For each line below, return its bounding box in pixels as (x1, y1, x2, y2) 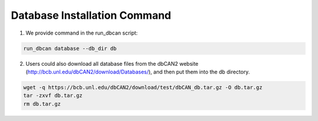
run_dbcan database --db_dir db (23, 45, 117, 52)
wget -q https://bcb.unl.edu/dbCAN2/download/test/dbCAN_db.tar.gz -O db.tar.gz (23, 84, 263, 90)
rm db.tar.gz (23, 100, 61, 107)
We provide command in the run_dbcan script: (25, 29, 138, 36)
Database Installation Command (11, 9, 171, 22)
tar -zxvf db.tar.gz (23, 92, 82, 99)
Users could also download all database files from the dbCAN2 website (25, 60, 198, 67)
